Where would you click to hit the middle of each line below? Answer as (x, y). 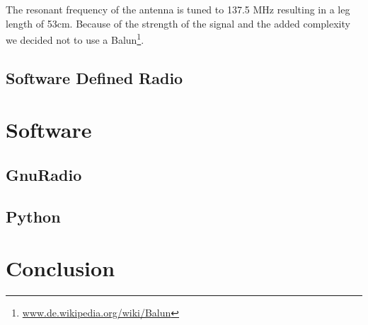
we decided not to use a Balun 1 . (75, 39)
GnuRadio (44, 174)
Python (33, 216)
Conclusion (61, 268)
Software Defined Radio (94, 77)
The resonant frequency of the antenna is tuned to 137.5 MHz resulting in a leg (178, 9)
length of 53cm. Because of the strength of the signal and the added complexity (178, 23)
